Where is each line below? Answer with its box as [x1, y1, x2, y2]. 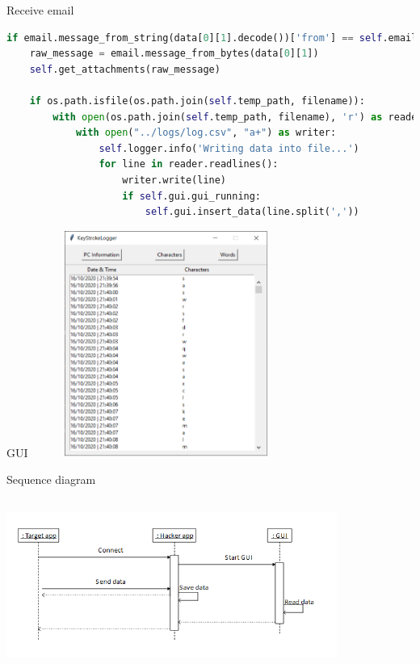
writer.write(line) [122, 174, 227, 186]
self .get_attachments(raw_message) [29, 63, 220, 75]
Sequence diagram [6, 471, 96, 488]
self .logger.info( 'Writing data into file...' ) [99, 142, 359, 154]
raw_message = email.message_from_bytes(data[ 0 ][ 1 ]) [29, 48, 319, 60]
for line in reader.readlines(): [99, 158, 279, 170]
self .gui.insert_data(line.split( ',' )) [145, 206, 359, 218]
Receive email [6, 2, 74, 18]
